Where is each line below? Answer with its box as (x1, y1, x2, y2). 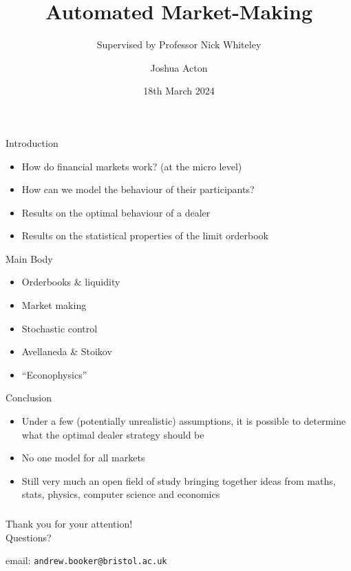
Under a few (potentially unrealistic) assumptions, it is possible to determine (21, 414, 346, 428)
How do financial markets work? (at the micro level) (21, 159, 242, 173)
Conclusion (6, 390, 52, 405)
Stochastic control (21, 321, 98, 335)
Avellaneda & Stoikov (21, 344, 112, 359)
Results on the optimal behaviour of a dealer (21, 205, 211, 219)
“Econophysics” (21, 367, 87, 381)
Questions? (6, 530, 52, 544)
